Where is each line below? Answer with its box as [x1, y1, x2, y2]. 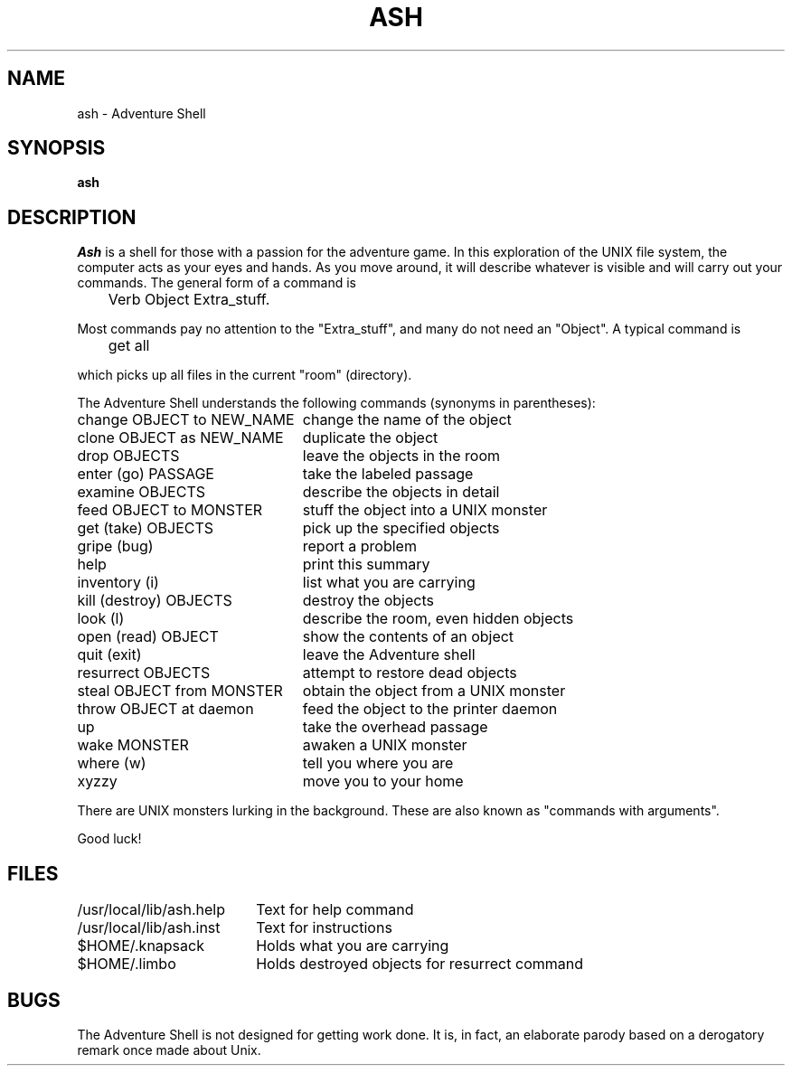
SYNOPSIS [7, 136, 106, 160]
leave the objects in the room [302, 447, 500, 466]
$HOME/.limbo [77, 955, 176, 974]
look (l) [77, 609, 125, 628]
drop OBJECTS [77, 447, 180, 466]
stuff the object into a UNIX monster [302, 501, 548, 520]
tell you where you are [302, 754, 454, 773]
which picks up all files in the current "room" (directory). [77, 367, 412, 383]
